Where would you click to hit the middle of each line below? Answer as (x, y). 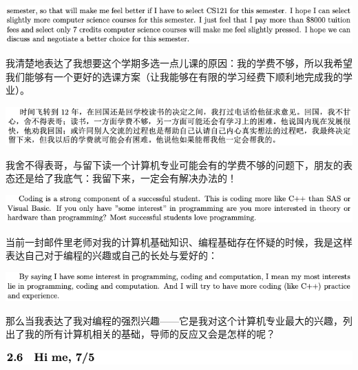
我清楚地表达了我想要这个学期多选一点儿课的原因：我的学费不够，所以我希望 (179, 63)
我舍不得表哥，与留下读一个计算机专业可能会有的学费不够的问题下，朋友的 (174, 164)
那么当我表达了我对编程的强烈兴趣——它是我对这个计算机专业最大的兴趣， (174, 320)
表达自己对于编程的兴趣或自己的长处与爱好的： (112, 255)
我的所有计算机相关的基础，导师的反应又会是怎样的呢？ (150, 334)
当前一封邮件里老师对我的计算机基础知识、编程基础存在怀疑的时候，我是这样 (179, 241)
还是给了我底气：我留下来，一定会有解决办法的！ (126, 178)
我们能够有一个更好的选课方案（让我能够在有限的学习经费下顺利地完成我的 (174, 76)
